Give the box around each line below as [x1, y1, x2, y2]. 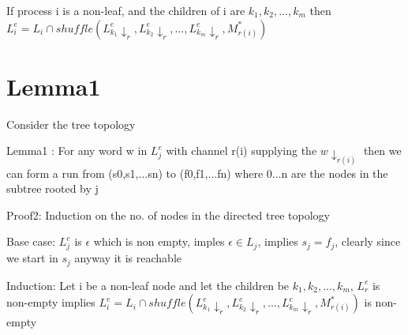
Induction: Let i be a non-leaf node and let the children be [6, 277, 290, 293]
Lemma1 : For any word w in [6, 142, 148, 159]
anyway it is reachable [74, 250, 182, 266]
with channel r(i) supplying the [166, 142, 317, 159]
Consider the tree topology [6, 115, 136, 132]
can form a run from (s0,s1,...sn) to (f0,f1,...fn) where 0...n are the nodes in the [6, 164, 388, 181]
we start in [6, 250, 58, 266]
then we [363, 142, 402, 159]
